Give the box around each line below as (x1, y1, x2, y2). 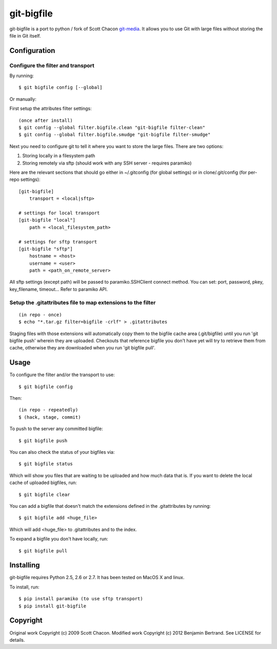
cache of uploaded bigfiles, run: (9, 479, 77, 486)
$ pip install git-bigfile (18, 603, 87, 609)
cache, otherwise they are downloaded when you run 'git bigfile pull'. (9, 345, 156, 351)
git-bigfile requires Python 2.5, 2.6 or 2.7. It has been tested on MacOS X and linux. (9, 574, 185, 581)
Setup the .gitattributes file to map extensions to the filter (9, 299, 156, 306)
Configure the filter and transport (9, 62, 94, 69)
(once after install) (18, 117, 73, 123)
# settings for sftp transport (18, 239, 97, 245)
